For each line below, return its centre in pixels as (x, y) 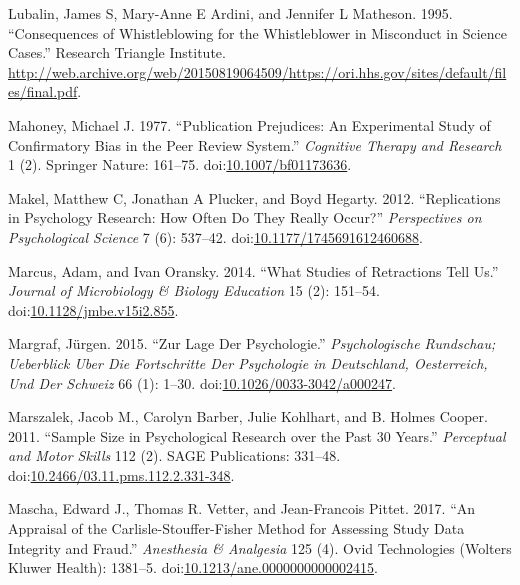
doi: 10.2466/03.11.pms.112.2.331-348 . (121, 474)
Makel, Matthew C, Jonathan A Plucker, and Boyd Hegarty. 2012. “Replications (254, 197)
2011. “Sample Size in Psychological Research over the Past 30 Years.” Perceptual (257, 435)
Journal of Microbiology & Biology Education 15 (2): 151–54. (194, 290)
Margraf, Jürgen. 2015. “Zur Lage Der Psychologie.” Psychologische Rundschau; (252, 343)
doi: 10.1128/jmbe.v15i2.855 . (93, 309)
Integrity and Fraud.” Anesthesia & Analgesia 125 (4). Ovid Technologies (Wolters (260, 547)
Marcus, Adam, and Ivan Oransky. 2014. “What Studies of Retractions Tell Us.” (253, 270)
